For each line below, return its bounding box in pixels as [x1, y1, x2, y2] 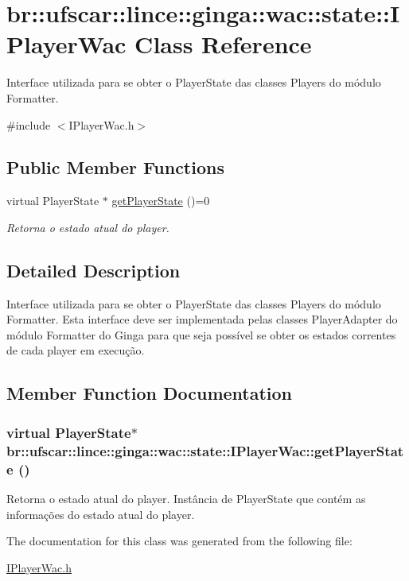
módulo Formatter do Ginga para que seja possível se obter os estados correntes [6, 326, 396, 343]
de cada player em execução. [6, 342, 145, 358]
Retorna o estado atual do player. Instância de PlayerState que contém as [6, 490, 366, 506]
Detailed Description [6, 258, 181, 282]
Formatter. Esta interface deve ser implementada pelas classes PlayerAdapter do [6, 311, 398, 327]
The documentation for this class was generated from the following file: [6, 533, 353, 549]
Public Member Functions [6, 155, 224, 180]
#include [6, 116, 51, 133]
